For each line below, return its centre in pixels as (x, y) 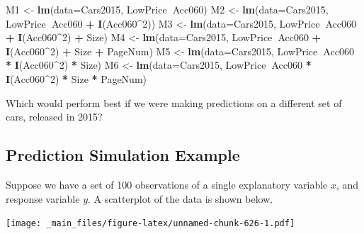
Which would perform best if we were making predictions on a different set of (174, 102)
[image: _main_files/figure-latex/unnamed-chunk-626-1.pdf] (150, 224)
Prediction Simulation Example (123, 155)
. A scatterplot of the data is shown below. (181, 198)
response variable (43, 198)
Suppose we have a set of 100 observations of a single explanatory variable (167, 184)
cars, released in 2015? (54, 117)
